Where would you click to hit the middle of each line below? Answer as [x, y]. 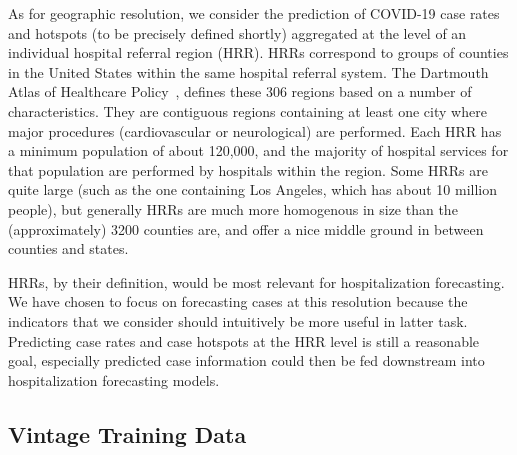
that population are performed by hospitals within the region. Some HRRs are [248, 169]
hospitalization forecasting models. [114, 379]
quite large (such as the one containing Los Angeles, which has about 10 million [253, 189]
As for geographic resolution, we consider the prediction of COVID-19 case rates [254, 13]
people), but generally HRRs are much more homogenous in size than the [233, 208]
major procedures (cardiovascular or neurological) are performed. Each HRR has [255, 130]
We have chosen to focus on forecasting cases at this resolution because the [238, 301]
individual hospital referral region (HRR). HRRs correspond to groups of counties [258, 52]
